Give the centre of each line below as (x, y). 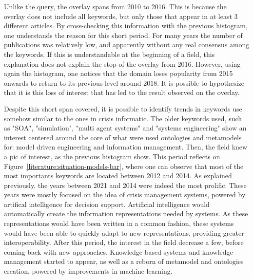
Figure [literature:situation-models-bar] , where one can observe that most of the (124, 166)
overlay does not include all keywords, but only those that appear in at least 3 (121, 16)
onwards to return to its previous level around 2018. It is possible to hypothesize (124, 83)
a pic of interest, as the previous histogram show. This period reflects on (112, 156)
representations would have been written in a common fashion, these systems (119, 223)
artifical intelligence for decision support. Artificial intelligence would (107, 204)
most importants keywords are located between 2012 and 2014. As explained (118, 176)
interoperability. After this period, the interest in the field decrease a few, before (124, 242)
